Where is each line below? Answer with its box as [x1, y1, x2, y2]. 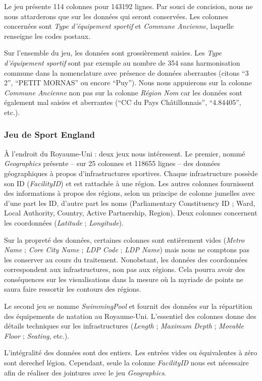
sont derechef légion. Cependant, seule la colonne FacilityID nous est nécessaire [4, 357, 249, 368]
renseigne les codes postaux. [4, 30, 91, 41]
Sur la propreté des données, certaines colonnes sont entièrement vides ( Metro [4, 234, 245, 245]
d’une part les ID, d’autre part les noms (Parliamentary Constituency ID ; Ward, [4, 197, 255, 208]
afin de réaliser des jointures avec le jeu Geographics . [4, 367, 167, 377]
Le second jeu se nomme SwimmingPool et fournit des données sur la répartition [4, 301, 252, 311]
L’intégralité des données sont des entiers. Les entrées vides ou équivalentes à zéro [4, 347, 257, 358]
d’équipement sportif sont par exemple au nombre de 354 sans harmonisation [4, 57, 240, 68]
